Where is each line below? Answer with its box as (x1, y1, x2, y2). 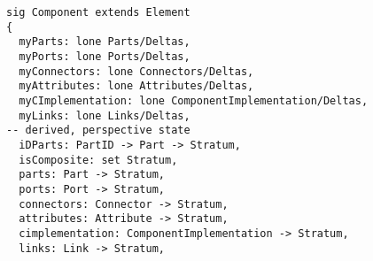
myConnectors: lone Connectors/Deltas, (19, 65, 254, 78)
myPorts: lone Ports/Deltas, (19, 50, 190, 63)
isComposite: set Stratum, (19, 153, 178, 166)
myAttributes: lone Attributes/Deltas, (19, 80, 254, 93)
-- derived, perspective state (6, 124, 190, 137)
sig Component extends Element (6, 6, 190, 19)
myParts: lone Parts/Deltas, (19, 35, 190, 49)
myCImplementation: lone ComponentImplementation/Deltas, (19, 94, 369, 107)
